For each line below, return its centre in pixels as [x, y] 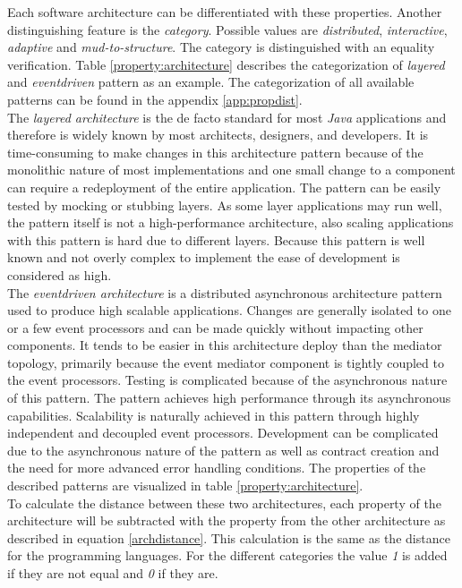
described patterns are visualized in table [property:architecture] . [185, 486]
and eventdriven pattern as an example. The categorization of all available [211, 82]
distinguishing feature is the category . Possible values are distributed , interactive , [227, 29]
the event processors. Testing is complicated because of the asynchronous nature [227, 380]
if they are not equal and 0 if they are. [113, 573]
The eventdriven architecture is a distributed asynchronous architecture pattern [225, 292]
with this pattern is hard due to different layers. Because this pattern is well [216, 239]
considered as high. [60, 274]
